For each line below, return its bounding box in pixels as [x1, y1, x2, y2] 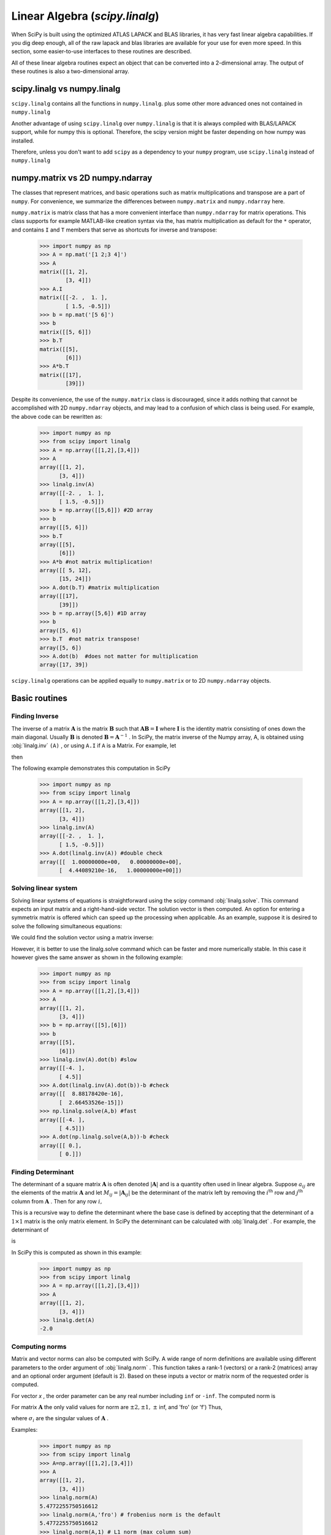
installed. [11, 137, 35, 144]
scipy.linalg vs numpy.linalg [11, 84, 121, 94]
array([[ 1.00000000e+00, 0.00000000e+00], [39, 858, 182, 865]
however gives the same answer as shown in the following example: [11, 954, 183, 961]
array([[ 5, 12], [39, 567, 92, 574]
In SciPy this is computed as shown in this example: [11, 1248, 142, 1256]
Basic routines [11, 693, 67, 704]
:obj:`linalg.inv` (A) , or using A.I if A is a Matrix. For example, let [11, 742, 177, 749]
